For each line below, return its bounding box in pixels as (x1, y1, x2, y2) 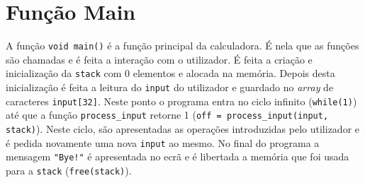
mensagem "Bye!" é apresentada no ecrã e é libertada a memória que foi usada (6, 149, 349, 164)
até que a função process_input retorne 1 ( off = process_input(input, (6, 107, 329, 122)
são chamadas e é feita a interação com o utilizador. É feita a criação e (6, 52, 313, 66)
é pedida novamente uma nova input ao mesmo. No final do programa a (6, 135, 320, 150)
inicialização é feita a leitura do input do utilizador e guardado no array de (6, 80, 334, 95)
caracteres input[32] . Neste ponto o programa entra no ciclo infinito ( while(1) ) (6, 93, 357, 108)
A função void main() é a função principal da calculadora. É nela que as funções (6, 38, 359, 53)
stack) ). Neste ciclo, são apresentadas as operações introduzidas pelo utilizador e (6, 122, 360, 136)
